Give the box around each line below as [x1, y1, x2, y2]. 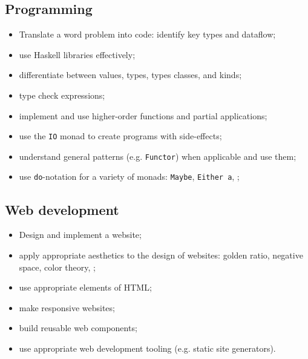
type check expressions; [19, 88, 105, 101]
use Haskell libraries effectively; [19, 48, 136, 61]
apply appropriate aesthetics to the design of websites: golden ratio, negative [19, 248, 303, 261]
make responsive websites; [19, 301, 115, 314]
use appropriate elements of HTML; [19, 281, 152, 294]
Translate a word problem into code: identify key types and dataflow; [19, 28, 276, 41]
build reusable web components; [19, 321, 137, 334]
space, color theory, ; [19, 260, 96, 273]
